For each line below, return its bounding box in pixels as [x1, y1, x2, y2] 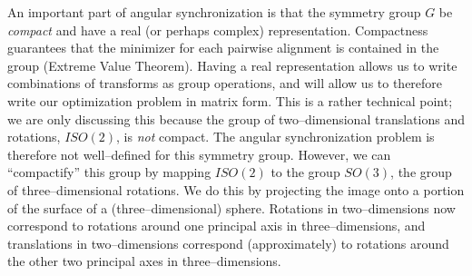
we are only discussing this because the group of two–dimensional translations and [7, 109, 465, 128]
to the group [270, 163, 340, 182]
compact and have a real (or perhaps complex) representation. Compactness [7, 20, 428, 39]
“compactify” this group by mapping [7, 163, 211, 182]
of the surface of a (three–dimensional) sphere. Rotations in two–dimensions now [7, 198, 456, 217]
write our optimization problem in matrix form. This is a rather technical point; [7, 91, 453, 110]
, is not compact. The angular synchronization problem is [116, 127, 435, 146]
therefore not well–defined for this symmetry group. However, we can [7, 144, 391, 163]
